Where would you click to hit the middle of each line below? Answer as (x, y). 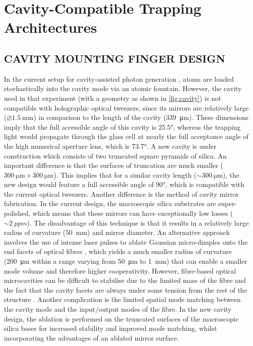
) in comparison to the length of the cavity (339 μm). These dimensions (141, 117)
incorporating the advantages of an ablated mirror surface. (91, 337)
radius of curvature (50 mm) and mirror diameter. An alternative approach (117, 232)
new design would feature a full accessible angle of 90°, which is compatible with (124, 184)
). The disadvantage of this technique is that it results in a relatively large (138, 222)
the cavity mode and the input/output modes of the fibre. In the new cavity (118, 309)
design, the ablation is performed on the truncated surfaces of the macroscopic (121, 318)
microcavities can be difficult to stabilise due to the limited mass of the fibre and (125, 280)
